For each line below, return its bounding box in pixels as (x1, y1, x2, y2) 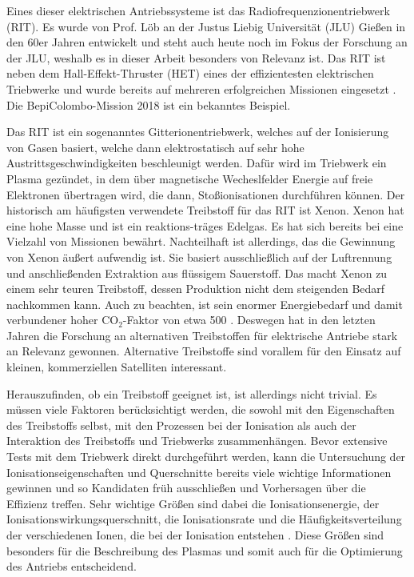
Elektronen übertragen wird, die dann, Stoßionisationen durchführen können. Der (6, 186, 405, 202)
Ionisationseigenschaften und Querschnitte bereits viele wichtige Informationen (6, 463, 392, 480)
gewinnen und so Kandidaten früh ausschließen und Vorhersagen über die (6, 479, 366, 496)
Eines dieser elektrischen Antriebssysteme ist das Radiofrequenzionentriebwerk (6, 2, 390, 18)
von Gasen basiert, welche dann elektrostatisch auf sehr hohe (6, 138, 305, 155)
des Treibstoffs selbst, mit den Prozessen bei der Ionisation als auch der (6, 416, 356, 433)
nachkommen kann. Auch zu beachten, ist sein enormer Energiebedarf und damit (6, 295, 403, 312)
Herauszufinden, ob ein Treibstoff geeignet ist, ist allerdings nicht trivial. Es (6, 385, 377, 402)
